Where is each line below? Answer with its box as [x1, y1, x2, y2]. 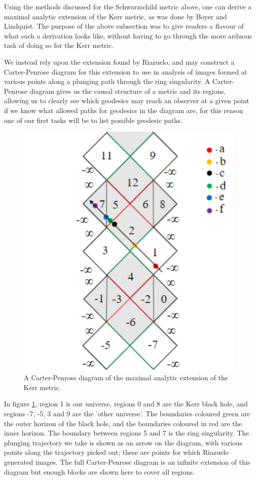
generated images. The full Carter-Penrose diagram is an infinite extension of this [4, 456, 251, 467]
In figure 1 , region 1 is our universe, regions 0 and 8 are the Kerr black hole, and [4, 399, 248, 409]
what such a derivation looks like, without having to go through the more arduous [4, 30, 252, 40]
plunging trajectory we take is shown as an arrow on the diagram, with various [4, 437, 243, 447]
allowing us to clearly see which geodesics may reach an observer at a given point [4, 95, 250, 106]
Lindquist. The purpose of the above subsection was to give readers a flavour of [4, 21, 244, 31]
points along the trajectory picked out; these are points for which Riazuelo [4, 447, 229, 457]
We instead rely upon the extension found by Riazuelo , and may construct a [4, 56, 235, 67]
